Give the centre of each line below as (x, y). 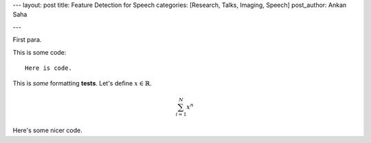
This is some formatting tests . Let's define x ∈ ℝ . (82, 83)
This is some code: (40, 52)
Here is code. (48, 68)
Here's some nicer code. (47, 131)
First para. (27, 40)
